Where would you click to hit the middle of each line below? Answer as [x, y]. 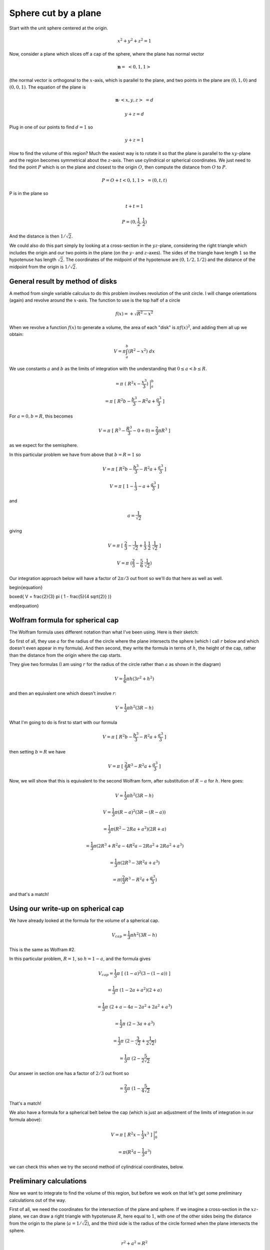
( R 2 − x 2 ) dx [141, 351]
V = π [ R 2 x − [126, 1134]
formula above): [25, 1119]
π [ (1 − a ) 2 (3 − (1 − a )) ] [144, 973]
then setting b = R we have [37, 751]
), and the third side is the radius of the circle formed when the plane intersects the [173, 1223]
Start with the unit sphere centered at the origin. [59, 28]
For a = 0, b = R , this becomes [41, 416]
